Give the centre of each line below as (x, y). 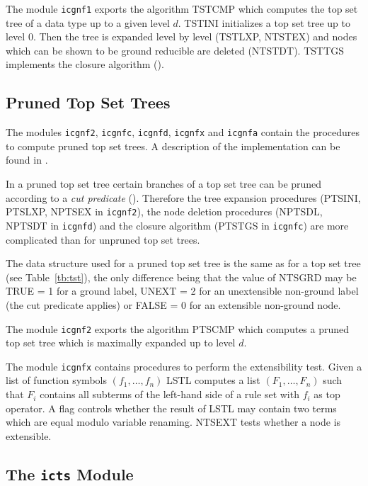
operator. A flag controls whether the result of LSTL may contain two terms (171, 408)
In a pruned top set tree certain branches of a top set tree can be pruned (164, 184)
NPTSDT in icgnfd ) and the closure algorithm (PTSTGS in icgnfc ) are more (177, 225)
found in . (27, 160)
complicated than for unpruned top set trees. (103, 239)
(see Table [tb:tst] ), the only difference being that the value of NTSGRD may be (181, 277)
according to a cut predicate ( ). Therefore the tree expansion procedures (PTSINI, (183, 197)
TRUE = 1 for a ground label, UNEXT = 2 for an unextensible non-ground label (182, 291)
